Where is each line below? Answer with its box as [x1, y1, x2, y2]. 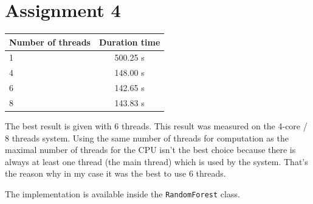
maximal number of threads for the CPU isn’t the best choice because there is [5, 143, 296, 156]
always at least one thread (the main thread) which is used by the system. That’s [5, 155, 308, 168]
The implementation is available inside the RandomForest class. [5, 188, 240, 200]
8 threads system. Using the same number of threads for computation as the [5, 131, 289, 144]
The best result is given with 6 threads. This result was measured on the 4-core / [5, 120, 308, 132]
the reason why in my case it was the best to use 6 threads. [5, 167, 226, 180]
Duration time [98, 35, 160, 48]
